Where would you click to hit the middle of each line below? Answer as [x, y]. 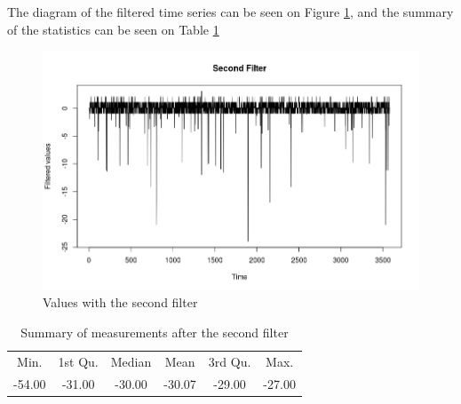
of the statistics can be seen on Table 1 [113, 29]
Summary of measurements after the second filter [155, 332]
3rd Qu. [230, 361]
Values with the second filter [120, 302]
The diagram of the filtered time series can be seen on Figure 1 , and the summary [230, 12]
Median [131, 361]
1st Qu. [78, 361]
